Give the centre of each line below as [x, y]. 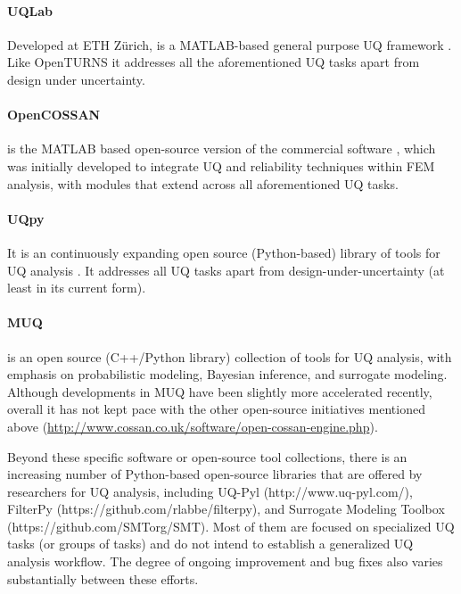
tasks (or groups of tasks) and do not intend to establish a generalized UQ [210, 544]
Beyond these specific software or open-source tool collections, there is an [207, 456]
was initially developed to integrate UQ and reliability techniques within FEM [221, 165]
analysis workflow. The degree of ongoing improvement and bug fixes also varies [225, 561]
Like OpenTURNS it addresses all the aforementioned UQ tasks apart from [214, 62]
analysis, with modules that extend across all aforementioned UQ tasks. [203, 183]
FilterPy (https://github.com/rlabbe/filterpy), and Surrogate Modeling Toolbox [226, 509]
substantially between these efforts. [103, 578]
